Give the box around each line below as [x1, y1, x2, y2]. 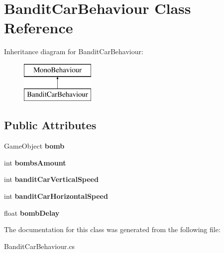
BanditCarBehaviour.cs [4, 241, 75, 251]
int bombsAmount [4, 157, 66, 168]
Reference [4, 17, 73, 38]
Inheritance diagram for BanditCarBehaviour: [4, 46, 143, 57]
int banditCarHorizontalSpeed [4, 191, 108, 201]
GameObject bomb [4, 141, 65, 151]
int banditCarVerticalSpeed [4, 174, 99, 184]
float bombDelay [4, 207, 60, 218]
